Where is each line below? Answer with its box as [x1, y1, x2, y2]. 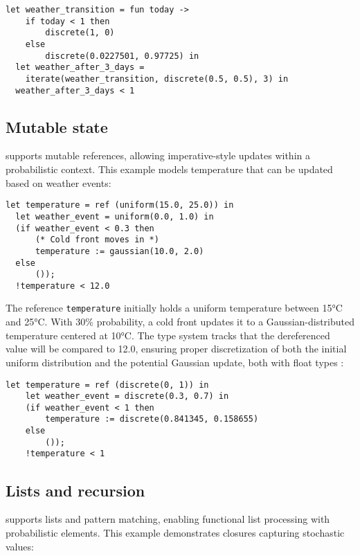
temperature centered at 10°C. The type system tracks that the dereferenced [6, 328, 330, 342]
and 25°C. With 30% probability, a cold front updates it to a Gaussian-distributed [6, 314, 355, 329]
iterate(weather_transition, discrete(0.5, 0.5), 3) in [25, 73, 289, 84]
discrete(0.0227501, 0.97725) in [45, 51, 199, 61]
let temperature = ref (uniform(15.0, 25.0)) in [6, 200, 234, 210]
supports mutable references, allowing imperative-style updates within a [6, 148, 310, 163]
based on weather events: [6, 175, 111, 190]
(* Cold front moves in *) [35, 235, 159, 245]
